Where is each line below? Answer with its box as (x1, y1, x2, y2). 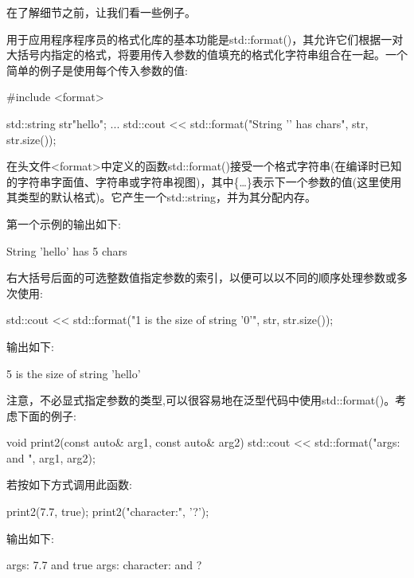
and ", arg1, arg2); (6, 449, 96, 466)
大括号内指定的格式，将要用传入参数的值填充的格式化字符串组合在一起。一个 (6, 46, 408, 63)
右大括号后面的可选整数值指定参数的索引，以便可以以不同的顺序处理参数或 (6, 269, 396, 286)
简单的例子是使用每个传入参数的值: (6, 61, 188, 78)
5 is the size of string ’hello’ (6, 365, 141, 381)
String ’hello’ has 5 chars (6, 242, 127, 259)
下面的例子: (17, 407, 76, 424)
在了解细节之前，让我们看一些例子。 (6, 4, 196, 20)
